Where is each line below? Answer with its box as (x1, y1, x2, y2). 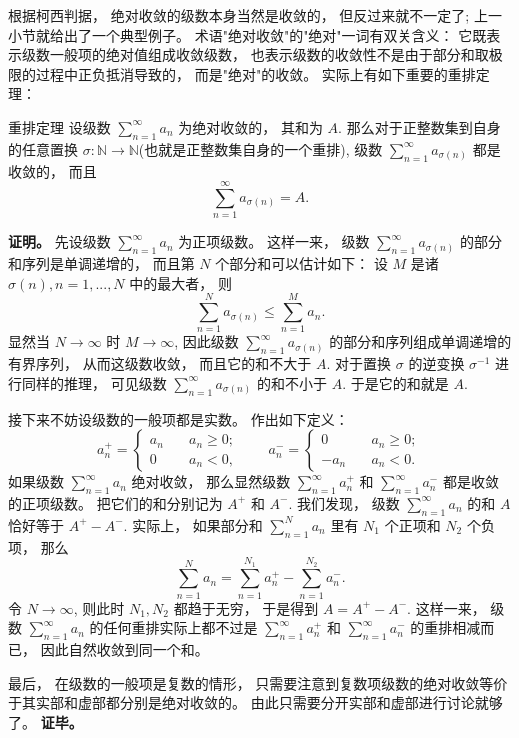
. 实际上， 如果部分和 (123, 514, 263, 535)
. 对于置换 (326, 353, 392, 374)
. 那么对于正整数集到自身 (338, 116, 501, 137)
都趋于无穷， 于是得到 (173, 597, 319, 618)
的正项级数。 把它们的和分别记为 (8, 492, 223, 513)
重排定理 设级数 (8, 116, 111, 137)
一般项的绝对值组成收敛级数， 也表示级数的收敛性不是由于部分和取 (49, 44, 489, 65)
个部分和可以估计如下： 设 (215, 253, 388, 274)
